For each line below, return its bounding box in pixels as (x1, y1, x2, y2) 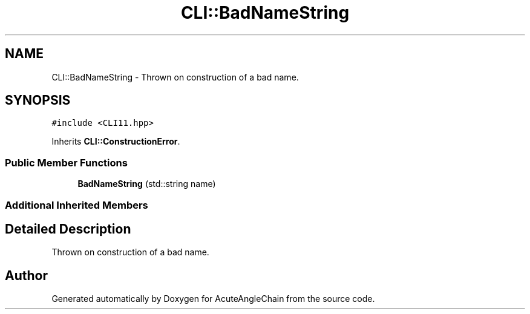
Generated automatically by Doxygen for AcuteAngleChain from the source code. (51, 293, 375, 304)
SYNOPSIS (5, 93, 71, 108)
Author (5, 267, 48, 283)
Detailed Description (5, 221, 131, 237)
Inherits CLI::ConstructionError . (51, 136, 180, 147)
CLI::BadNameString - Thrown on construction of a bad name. (51, 71, 299, 82)
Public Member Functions (5, 156, 128, 169)
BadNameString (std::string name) (77, 178, 216, 189)
